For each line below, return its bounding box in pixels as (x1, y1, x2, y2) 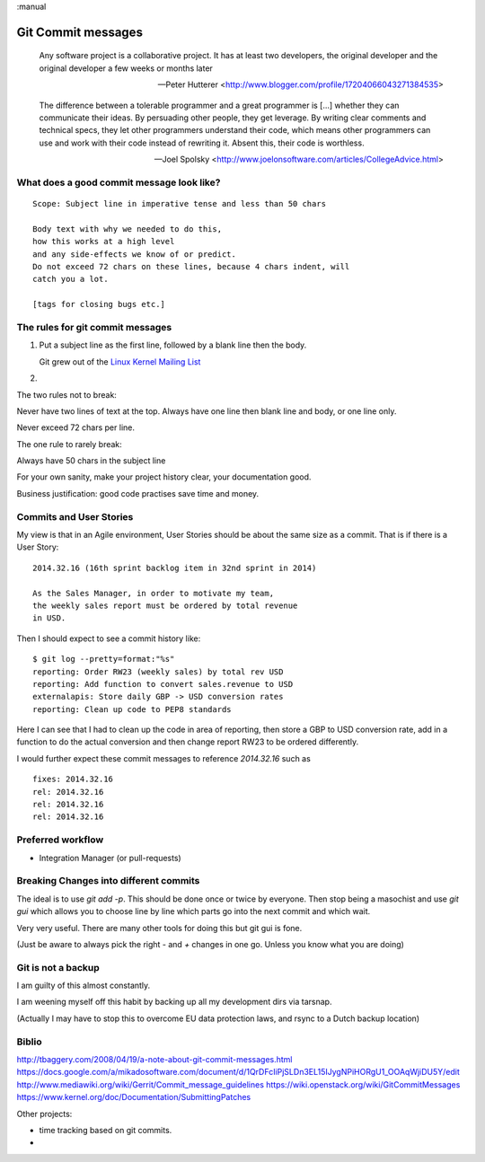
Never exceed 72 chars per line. (16, 422, 135, 433)
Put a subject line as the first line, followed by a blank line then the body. (39, 339, 307, 350)
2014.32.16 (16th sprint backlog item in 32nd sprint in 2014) (32, 562, 317, 573)
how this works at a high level (32, 236, 175, 247)
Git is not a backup (16, 961, 101, 973)
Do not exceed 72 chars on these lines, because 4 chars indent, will (32, 261, 350, 272)
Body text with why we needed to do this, (32, 224, 223, 233)
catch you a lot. (32, 274, 109, 285)
